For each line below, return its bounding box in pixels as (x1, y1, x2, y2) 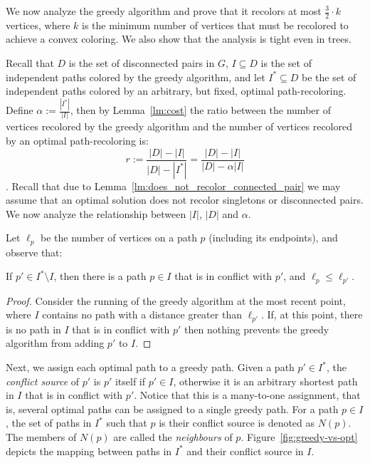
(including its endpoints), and (208, 230, 338, 245)
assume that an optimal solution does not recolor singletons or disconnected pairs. (6, 192, 364, 207)
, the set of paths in (6, 415, 92, 430)
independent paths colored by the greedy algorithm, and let (6, 69, 265, 84)
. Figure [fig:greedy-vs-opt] (240, 430, 358, 444)
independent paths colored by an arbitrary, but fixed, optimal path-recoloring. (6, 83, 347, 98)
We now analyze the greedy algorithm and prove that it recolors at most (6, 4, 322, 18)
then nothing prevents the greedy (184, 321, 329, 336)
